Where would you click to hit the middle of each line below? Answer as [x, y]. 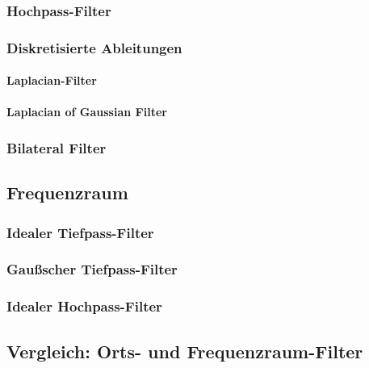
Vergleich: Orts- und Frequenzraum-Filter [185, 351]
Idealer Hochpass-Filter [84, 306]
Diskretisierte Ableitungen [94, 47]
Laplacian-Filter [52, 80]
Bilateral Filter [57, 147]
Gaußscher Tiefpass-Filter [92, 269]
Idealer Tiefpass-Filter [80, 232]
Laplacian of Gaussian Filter [87, 112]
